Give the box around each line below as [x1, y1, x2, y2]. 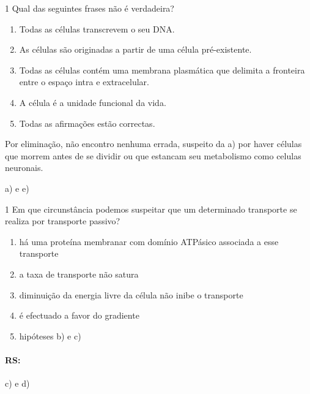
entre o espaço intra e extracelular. [19, 75, 149, 88]
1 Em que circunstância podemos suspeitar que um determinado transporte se [5, 202, 297, 215]
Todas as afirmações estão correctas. [19, 116, 155, 129]
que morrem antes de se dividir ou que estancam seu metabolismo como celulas [5, 149, 301, 162]
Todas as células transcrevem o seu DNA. [19, 22, 175, 35]
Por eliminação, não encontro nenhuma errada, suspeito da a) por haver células [5, 137, 302, 150]
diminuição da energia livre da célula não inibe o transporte [19, 288, 243, 301]
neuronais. [5, 161, 43, 174]
